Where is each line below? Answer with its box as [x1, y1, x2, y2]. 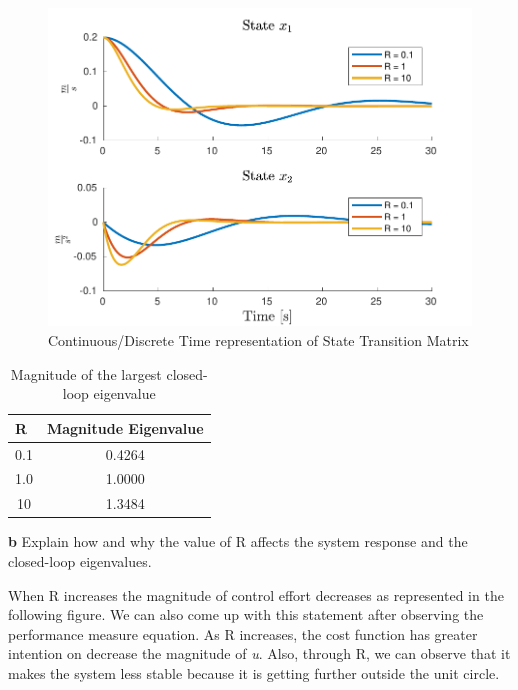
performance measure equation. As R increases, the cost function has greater [8, 623, 478, 644]
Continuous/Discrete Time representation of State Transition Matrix [48, 329, 469, 350]
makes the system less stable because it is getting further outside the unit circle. [8, 662, 500, 683]
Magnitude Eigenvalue [46, 417, 204, 438]
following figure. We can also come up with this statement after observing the [8, 604, 484, 625]
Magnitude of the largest [10, 363, 162, 384]
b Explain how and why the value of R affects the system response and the [8, 531, 468, 552]
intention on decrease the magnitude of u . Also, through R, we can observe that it [8, 643, 511, 664]
